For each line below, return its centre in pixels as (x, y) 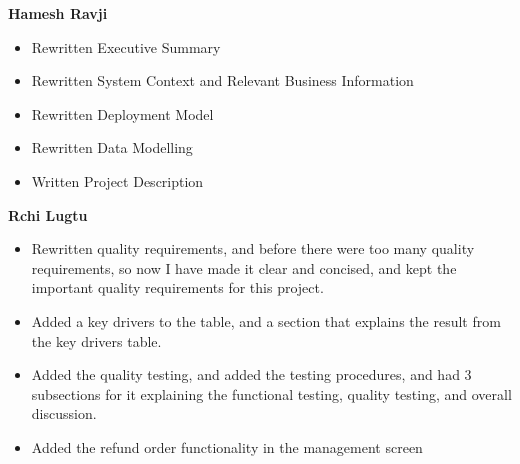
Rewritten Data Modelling (112, 147)
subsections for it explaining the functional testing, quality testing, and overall (271, 393)
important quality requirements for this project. (177, 287)
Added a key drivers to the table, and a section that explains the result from (266, 320)
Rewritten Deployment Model (122, 113)
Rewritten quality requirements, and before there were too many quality (253, 248)
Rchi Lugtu (48, 214)
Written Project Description (117, 180)
